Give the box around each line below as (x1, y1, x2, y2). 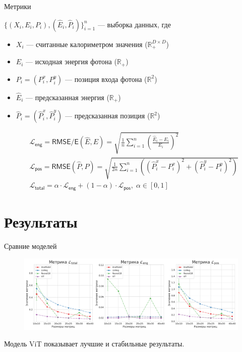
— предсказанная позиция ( (65, 110, 150, 121)
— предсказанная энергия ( (25, 92, 109, 102)
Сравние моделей (4, 240, 57, 251)
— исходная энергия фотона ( (25, 56, 117, 67)
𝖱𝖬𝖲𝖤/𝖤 (52, 139, 79, 146)
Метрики (4, 1, 31, 11)
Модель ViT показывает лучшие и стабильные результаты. (4, 338, 185, 349)
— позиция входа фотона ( (65, 73, 147, 84)
